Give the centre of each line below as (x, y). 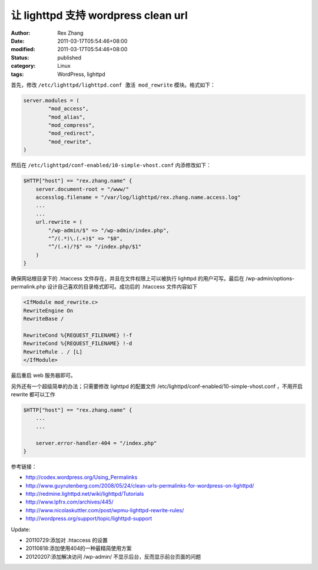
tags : (17, 74)
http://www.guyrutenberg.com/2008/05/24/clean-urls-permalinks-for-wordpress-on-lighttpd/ (140, 485)
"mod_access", (68, 109)
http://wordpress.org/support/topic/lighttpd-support (89, 519)
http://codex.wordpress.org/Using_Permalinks (82, 478)
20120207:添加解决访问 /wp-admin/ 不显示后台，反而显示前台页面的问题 (113, 556)
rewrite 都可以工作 (33, 394)
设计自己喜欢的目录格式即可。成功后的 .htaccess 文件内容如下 (122, 287)
